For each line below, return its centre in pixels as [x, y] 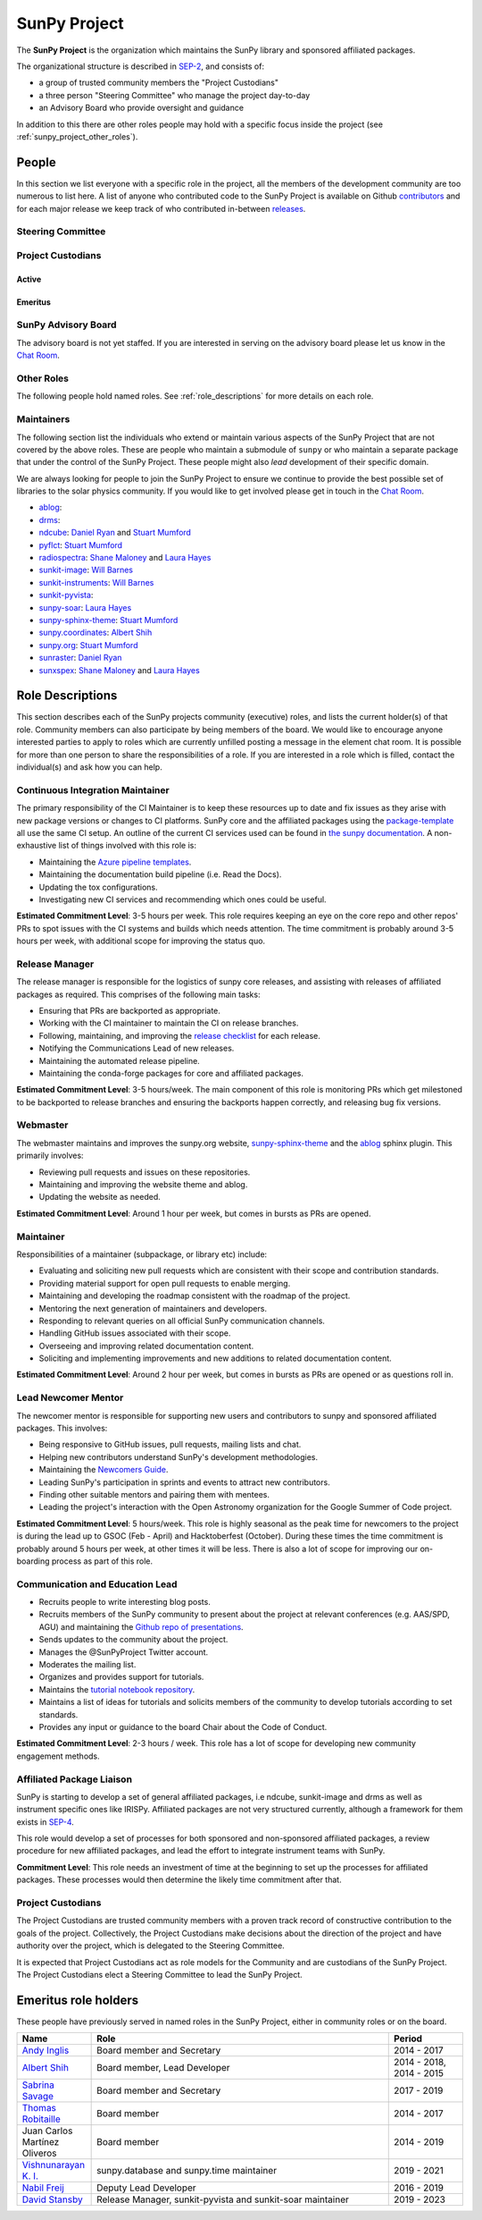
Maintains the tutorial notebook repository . [117, 1689]
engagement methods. [58, 1756]
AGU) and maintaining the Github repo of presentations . [141, 1626]
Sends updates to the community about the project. [133, 1640]
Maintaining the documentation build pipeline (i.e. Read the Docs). [160, 874]
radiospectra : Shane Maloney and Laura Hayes [125, 558]
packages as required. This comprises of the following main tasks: [138, 994]
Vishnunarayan [54, 2165]
